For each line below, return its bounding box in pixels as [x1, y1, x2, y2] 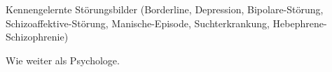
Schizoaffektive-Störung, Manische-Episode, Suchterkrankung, [6, 15, 270, 30]
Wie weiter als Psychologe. [6, 52, 120, 67]
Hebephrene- [272, 15, 327, 30]
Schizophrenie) [6, 29, 69, 44]
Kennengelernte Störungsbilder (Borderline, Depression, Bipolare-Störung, [6, 2, 324, 16]
